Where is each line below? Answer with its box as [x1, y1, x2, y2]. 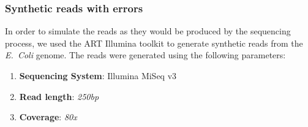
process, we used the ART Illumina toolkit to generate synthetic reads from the [5, 36, 303, 49]
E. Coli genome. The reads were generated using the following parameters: [5, 48, 286, 61]
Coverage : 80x [19, 110, 77, 123]
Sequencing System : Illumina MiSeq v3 [19, 69, 177, 82]
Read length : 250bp [19, 90, 99, 102]
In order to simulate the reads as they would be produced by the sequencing [5, 25, 291, 37]
